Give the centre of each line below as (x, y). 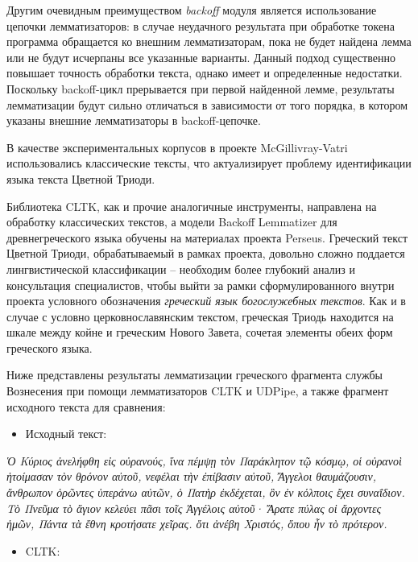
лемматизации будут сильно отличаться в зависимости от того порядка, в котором (207, 104)
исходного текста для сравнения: (86, 406)
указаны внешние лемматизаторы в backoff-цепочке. (134, 120)
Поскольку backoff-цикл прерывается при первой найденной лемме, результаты (201, 88)
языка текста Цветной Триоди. (81, 178)
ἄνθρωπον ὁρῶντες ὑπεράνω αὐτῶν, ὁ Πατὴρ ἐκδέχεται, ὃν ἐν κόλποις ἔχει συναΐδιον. (206, 492)
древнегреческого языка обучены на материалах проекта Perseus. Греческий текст (207, 237)
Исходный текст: (66, 434)
